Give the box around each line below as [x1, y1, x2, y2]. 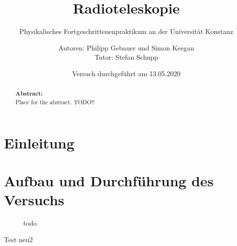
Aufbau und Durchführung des [4, 170, 214, 190]
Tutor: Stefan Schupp [94, 52, 158, 62]
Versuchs [4, 190, 65, 210]
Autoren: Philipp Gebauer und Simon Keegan [58, 42, 194, 52]
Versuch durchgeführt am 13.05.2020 [72, 68, 181, 78]
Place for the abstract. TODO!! [15, 98, 95, 106]
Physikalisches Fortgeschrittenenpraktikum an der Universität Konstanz [19, 26, 234, 36]
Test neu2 [4, 234, 33, 244]
